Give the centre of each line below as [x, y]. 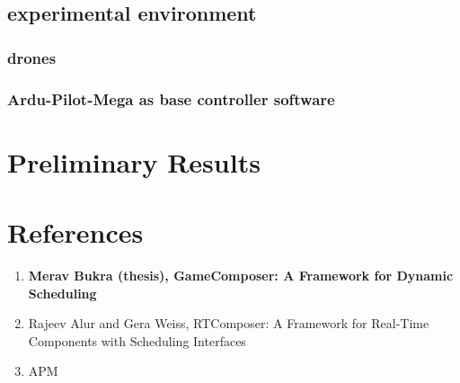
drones [32, 57]
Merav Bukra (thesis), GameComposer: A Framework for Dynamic [241, 275]
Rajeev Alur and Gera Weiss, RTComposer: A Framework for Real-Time [229, 323]
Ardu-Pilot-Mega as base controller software [171, 98]
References [75, 232]
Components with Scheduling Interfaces [137, 340]
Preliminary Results [134, 161]
